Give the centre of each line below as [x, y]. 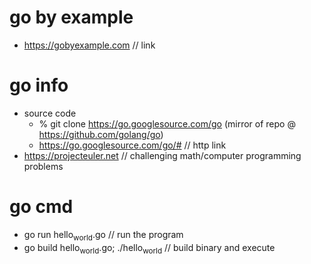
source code [50, 113]
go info [39, 85]
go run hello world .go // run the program [103, 235]
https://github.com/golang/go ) [101, 134]
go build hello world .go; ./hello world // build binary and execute [149, 248]
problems [43, 166]
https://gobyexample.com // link [89, 45]
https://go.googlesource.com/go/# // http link [132, 145]
